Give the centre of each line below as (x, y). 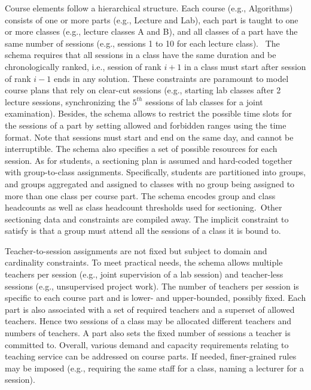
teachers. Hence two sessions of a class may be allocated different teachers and (148, 321)
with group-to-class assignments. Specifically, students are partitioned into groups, (155, 172)
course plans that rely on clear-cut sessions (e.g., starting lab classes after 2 (143, 90)
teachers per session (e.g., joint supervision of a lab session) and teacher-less (144, 274)
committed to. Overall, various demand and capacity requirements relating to (147, 344)
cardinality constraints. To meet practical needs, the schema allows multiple (144, 262)
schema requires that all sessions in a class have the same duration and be (141, 55)
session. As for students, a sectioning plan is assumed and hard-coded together (149, 160)
